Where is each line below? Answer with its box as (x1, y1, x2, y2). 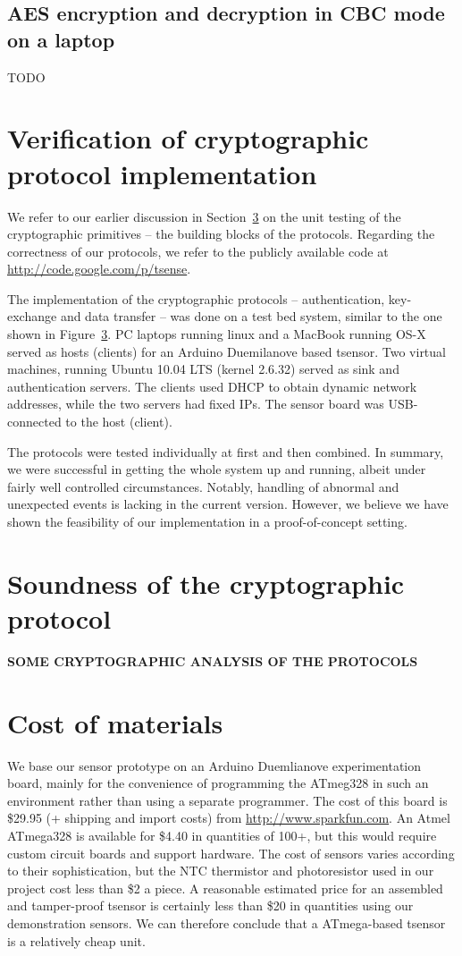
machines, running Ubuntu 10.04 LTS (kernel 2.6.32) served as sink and (7, 360, 399, 378)
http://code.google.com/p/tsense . (7, 259, 191, 278)
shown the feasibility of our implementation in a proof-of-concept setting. (7, 512, 407, 530)
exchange (7, 307, 57, 326)
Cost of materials (7, 704, 223, 740)
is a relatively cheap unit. (7, 931, 146, 950)
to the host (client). (65, 412, 172, 431)
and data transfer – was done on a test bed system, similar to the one (60, 307, 442, 326)
